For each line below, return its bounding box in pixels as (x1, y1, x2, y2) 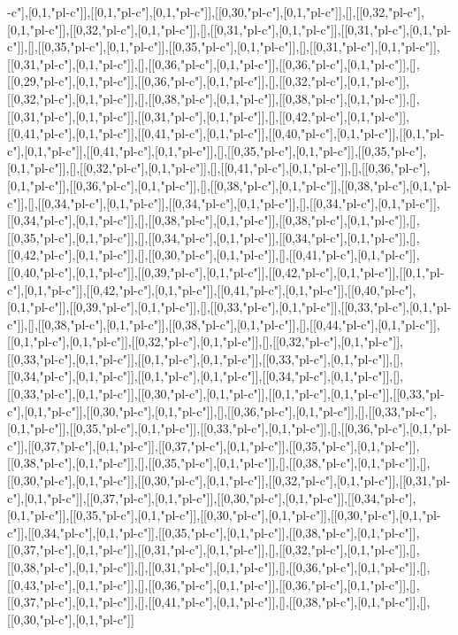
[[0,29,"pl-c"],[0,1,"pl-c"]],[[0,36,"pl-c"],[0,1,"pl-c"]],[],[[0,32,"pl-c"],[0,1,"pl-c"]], (7, 72, 409, 90)
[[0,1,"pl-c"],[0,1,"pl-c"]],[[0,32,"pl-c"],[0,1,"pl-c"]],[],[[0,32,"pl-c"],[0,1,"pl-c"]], (7, 332, 403, 351)
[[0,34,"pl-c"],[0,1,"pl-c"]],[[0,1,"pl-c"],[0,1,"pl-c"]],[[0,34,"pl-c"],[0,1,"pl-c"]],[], (7, 367, 403, 385)
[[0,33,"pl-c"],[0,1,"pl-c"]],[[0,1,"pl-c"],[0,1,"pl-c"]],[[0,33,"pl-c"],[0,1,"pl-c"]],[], (7, 349, 403, 368)
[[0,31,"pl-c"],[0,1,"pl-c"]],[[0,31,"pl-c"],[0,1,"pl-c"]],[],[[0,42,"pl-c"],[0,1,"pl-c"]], (7, 106, 409, 125)
